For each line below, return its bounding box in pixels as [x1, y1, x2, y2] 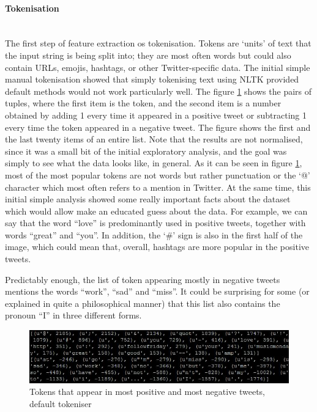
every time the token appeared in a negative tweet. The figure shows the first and [5, 120, 311, 133]
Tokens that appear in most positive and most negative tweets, [29, 385, 265, 398]
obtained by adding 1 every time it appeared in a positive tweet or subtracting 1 [5, 108, 307, 121]
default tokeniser [29, 397, 92, 410]
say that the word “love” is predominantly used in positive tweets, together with [5, 216, 306, 229]
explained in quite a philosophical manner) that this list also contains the [5, 296, 280, 309]
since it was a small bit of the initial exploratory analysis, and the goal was [5, 144, 287, 157]
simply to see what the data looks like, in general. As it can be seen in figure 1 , [5, 156, 302, 169]
